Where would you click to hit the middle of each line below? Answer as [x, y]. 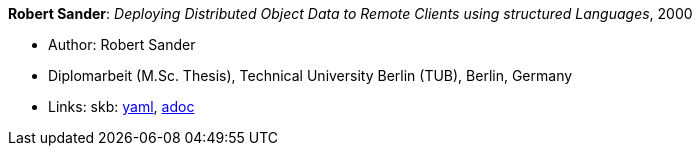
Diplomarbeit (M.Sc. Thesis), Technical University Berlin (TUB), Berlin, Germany [310, 75]
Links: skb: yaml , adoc [121, 106]
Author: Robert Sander [122, 44]
